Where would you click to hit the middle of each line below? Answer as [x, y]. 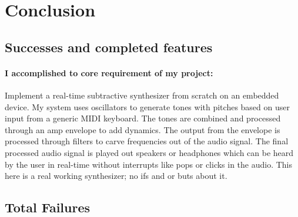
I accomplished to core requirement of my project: [109, 72]
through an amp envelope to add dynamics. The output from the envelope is [143, 129]
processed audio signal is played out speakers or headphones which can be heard [149, 152]
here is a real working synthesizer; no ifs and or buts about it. [116, 176]
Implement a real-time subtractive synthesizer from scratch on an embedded [142, 95]
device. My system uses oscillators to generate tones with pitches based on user [147, 106]
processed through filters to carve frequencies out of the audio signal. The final [147, 141]
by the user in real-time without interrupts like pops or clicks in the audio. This [149, 164]
